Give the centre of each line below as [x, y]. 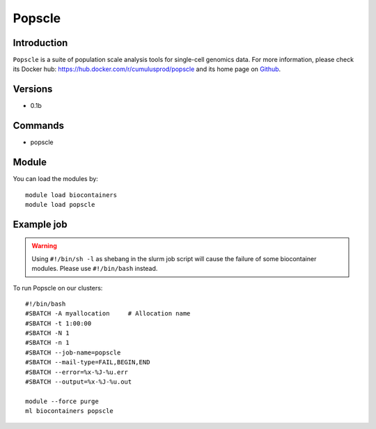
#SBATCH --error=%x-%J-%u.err [77, 372]
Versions [33, 89]
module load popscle [60, 204]
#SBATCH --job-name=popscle [73, 352]
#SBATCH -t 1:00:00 [58, 323]
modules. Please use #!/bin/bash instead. [95, 269]
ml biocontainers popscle [70, 411]
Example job [40, 224]
